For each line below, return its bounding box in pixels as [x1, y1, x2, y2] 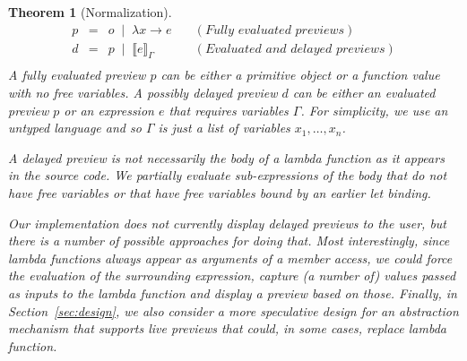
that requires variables [169, 100, 289, 119]
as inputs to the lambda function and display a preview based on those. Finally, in [8, 284, 457, 303]
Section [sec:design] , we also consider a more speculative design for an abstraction [8, 301, 459, 320]
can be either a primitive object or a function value [160, 65, 440, 84]
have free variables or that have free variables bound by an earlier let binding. [8, 184, 431, 202]
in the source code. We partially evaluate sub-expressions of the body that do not [8, 166, 447, 185]
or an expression [64, 100, 154, 119]
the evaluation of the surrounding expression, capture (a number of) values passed [8, 266, 456, 285]
